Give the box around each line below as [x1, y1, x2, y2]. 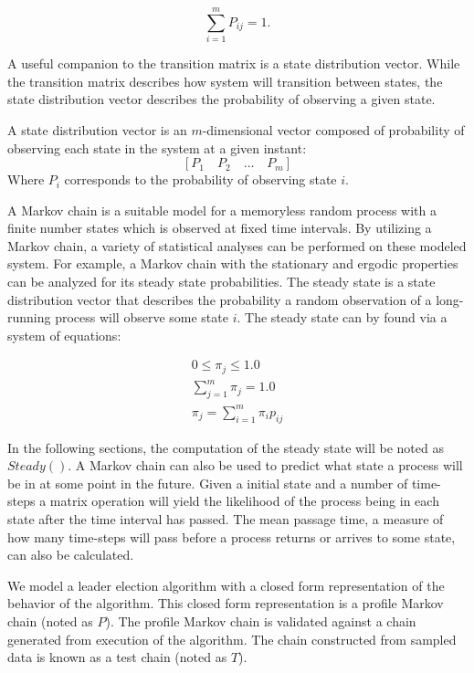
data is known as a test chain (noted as [7, 647, 227, 667]
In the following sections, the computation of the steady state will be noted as [7, 437, 444, 457]
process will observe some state [55, 308, 228, 327]
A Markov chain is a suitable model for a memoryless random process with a [7, 200, 437, 219]
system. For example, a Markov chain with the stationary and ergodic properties [7, 254, 458, 273]
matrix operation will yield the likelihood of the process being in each [49, 491, 439, 510]
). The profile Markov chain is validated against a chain [105, 611, 416, 630]
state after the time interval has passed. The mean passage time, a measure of [7, 509, 444, 528]
